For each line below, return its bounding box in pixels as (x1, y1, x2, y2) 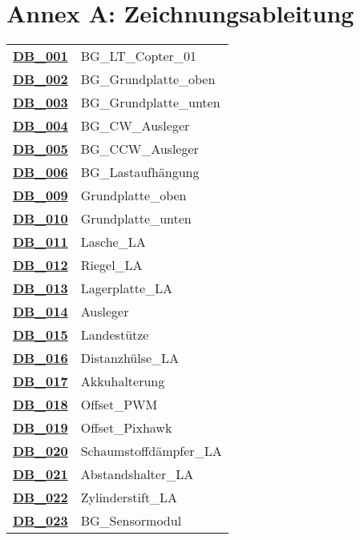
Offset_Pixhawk (80, 418, 172, 437)
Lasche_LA (80, 232, 146, 252)
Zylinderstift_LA (80, 488, 178, 507)
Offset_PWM (80, 395, 158, 414)
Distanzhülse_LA (80, 349, 180, 368)
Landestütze (80, 325, 149, 345)
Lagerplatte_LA (80, 279, 172, 298)
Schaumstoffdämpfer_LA (80, 441, 222, 461)
